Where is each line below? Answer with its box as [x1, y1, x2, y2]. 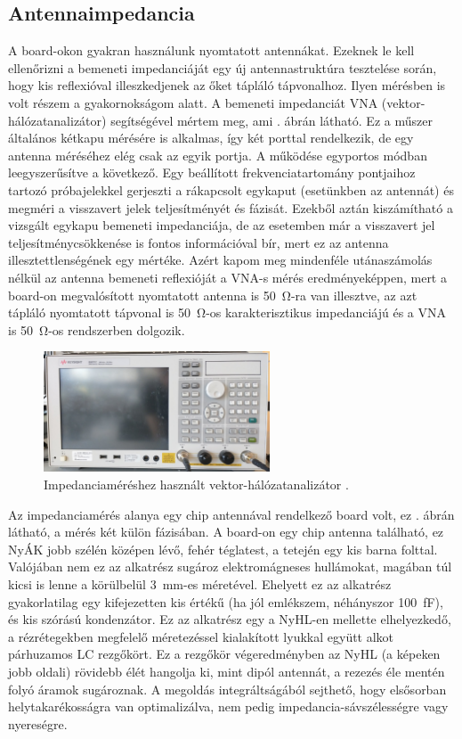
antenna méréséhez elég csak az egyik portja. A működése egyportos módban [8, 145, 427, 164]
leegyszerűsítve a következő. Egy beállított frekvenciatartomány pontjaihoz [8, 163, 416, 182]
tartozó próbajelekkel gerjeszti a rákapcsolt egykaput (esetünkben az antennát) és [8, 180, 454, 199]
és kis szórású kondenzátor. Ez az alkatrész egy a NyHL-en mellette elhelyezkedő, [8, 610, 451, 628]
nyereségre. [8, 714, 68, 733]
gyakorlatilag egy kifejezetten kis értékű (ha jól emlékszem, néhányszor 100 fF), [8, 592, 443, 611]
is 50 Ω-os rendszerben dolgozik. [8, 320, 185, 339]
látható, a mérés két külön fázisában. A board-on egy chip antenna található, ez [8, 522, 444, 541]
